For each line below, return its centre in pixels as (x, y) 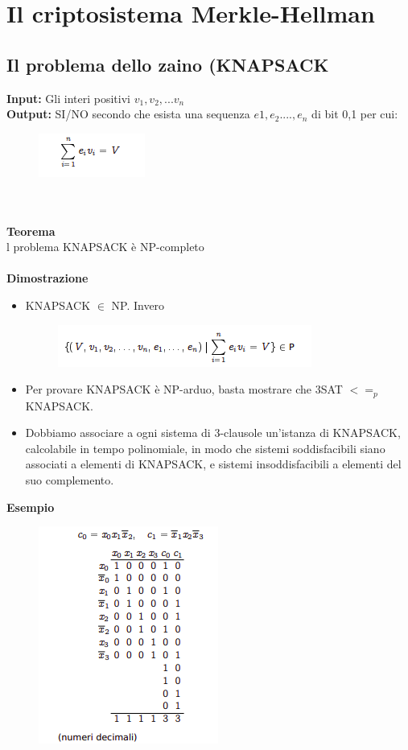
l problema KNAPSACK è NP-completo (105, 247)
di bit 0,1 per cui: (355, 114)
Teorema (31, 231)
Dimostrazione (47, 278)
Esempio (31, 507)
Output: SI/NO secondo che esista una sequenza (128, 114)
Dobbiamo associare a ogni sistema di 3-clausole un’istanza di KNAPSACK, (213, 433)
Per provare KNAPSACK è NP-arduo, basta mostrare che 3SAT (184, 389)
